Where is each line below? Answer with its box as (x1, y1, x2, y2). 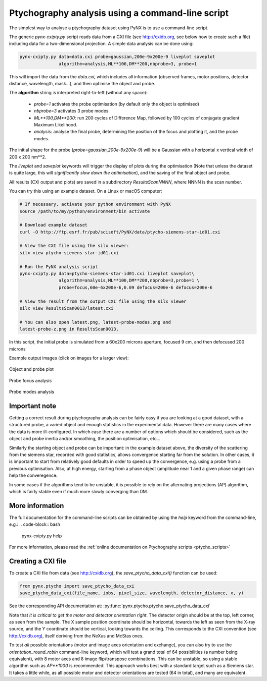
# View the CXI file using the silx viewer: (19, 243, 130, 249)
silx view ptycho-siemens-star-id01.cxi (19, 250, 119, 255)
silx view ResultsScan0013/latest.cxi (19, 305, 114, 311)
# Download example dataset (19, 222, 88, 228)
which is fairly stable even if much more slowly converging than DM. (9, 488, 148, 494)
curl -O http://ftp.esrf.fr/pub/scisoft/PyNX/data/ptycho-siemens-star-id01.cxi (19, 229, 221, 235)
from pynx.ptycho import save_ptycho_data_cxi (19, 583, 134, 589)
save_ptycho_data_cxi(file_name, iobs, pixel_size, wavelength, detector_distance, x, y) (19, 590, 244, 596)
